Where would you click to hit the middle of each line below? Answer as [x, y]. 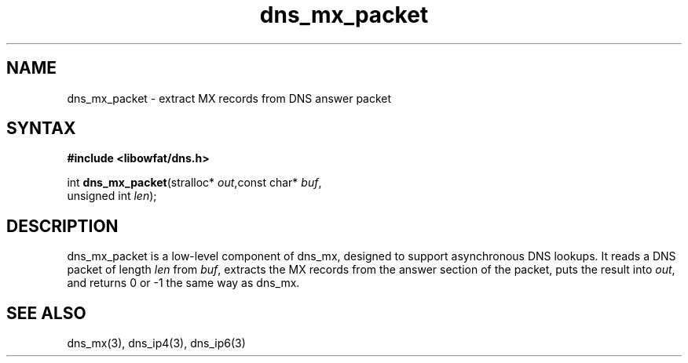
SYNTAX [41, 129]
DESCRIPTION [62, 226]
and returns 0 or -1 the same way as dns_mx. [183, 283]
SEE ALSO [46, 313]
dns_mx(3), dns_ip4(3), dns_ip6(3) [156, 343]
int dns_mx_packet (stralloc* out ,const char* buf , [194, 183]
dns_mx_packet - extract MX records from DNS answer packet [229, 98]
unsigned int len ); [112, 196]
